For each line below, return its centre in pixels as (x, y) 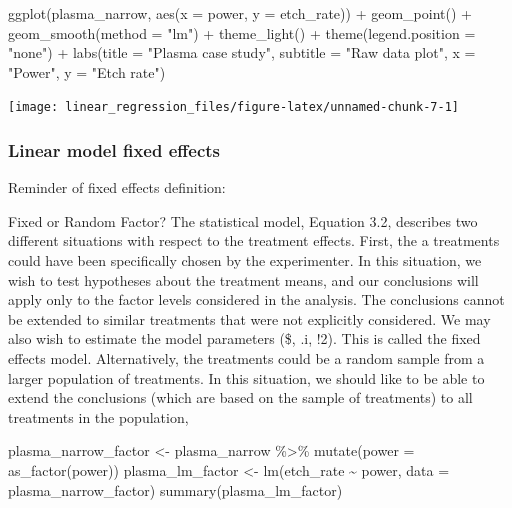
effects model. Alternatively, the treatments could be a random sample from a (246, 358)
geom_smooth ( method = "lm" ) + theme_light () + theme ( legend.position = (242, 32)
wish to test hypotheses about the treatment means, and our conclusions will (243, 279)
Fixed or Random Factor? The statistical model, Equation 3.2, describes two (243, 220)
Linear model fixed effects (114, 149)
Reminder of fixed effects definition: (117, 187)
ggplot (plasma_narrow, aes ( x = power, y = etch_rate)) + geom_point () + (240, 13)
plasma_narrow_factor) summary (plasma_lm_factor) (175, 489)
